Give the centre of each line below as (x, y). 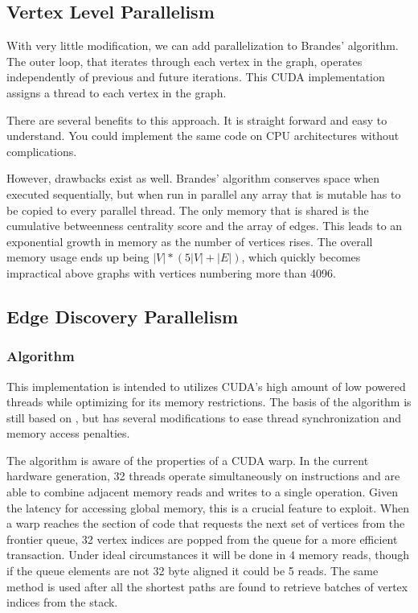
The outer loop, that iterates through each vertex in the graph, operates (184, 61)
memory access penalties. (68, 433)
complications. (42, 151)
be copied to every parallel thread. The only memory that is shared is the (188, 210)
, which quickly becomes (301, 257)
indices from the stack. (62, 602)
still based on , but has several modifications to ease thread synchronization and (204, 417)
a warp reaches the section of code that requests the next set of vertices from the (206, 523)
